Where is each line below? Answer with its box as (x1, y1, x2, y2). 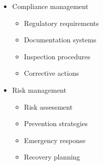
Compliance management (12, 1, 89, 11)
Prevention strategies (24, 118, 88, 129)
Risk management (12, 84, 66, 95)
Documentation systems (24, 34, 97, 45)
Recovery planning (24, 152, 80, 162)
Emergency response (24, 135, 86, 145)
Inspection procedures (24, 51, 91, 61)
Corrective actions (24, 68, 79, 78)
